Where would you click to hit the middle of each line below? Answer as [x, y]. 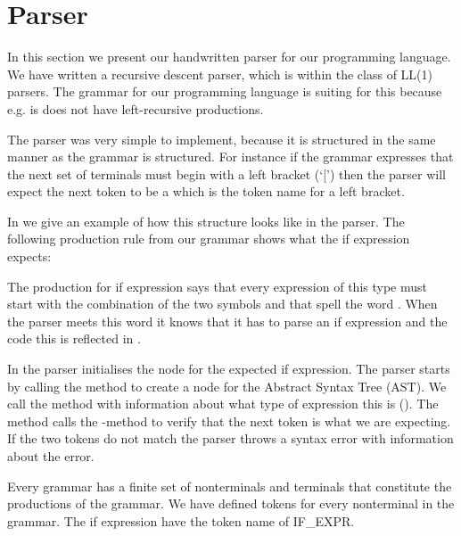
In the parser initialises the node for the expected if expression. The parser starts [229, 369]
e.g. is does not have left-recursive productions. [136, 108]
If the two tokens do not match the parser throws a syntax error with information [230, 438]
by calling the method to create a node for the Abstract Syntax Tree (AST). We [227, 386]
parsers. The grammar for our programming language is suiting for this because [225, 91]
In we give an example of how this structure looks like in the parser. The [206, 221]
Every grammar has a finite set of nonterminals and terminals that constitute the [230, 486]
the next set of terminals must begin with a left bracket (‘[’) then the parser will [227, 173]
